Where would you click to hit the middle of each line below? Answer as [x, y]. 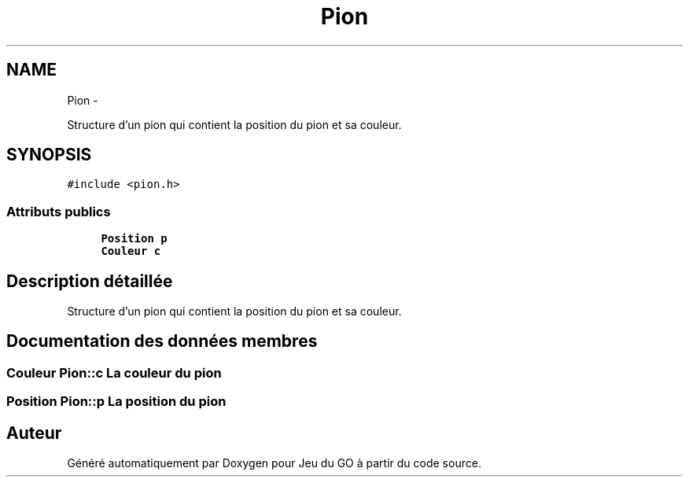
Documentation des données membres [162, 341]
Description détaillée [90, 281]
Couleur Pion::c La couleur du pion [114, 372]
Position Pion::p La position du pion [116, 402]
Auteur [34, 433]
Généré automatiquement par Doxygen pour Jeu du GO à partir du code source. [274, 463]
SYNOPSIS [49, 155]
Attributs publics [59, 211]
